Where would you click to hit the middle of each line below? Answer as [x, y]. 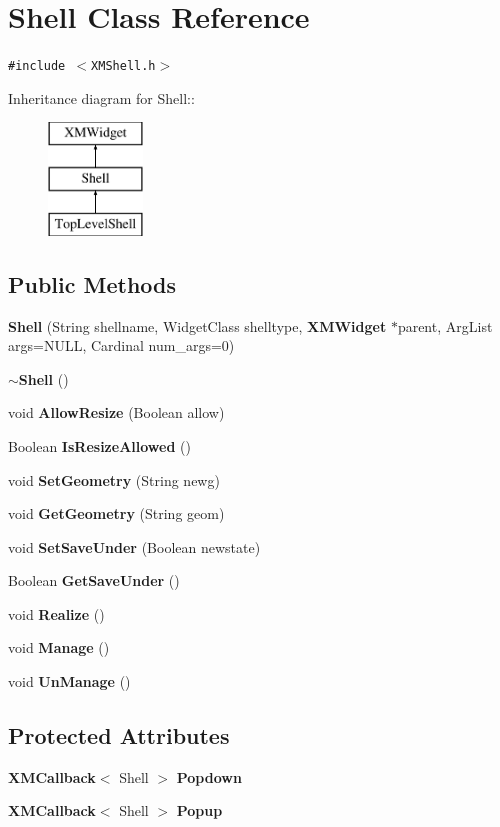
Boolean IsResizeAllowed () [99, 445]
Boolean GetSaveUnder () [94, 580]
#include [37, 66]
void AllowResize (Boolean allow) [116, 412]
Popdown [209, 776]
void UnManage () [69, 681]
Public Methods [92, 283]
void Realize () [56, 613]
